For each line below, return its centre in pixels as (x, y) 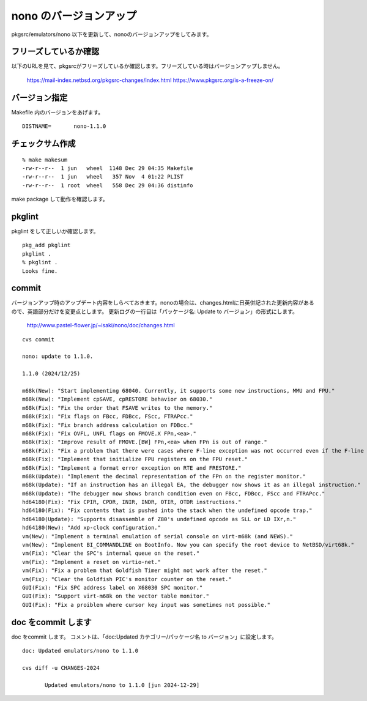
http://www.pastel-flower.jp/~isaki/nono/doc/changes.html (101, 325)
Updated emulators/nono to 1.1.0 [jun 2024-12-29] (122, 685)
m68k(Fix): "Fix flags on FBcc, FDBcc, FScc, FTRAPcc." (108, 417)
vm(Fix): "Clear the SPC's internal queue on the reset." (111, 553)
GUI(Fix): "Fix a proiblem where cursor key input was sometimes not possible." (146, 605)
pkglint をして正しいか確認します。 (55, 231)
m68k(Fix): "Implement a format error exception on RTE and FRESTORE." (132, 468)
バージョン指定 (39, 98)
